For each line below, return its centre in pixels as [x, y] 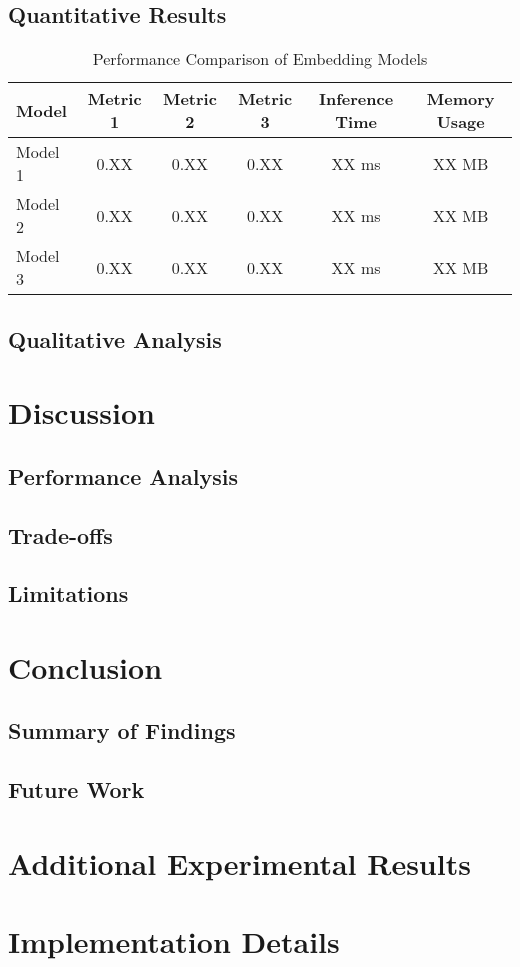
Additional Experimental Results [239, 862]
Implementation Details [174, 941]
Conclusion [85, 666]
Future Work [76, 789]
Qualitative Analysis [115, 338]
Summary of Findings [122, 730]
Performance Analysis [123, 475]
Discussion [81, 412]
